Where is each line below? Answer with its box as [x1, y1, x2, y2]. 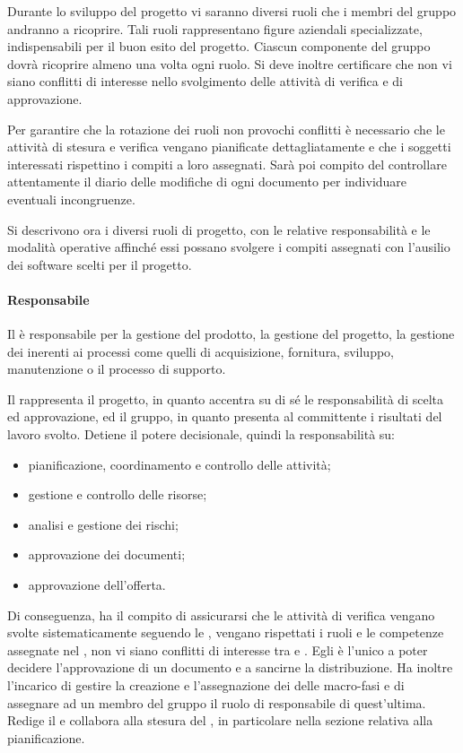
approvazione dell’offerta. [28, 576, 166, 594]
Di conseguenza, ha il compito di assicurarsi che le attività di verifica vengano [7, 605, 435, 624]
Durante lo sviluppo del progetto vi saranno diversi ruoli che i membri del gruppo [7, 2, 457, 20]
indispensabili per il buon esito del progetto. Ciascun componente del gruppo [7, 37, 431, 56]
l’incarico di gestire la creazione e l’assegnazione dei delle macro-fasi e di [7, 676, 405, 695]
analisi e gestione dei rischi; [28, 515, 179, 533]
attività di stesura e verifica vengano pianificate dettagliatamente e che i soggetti [7, 137, 451, 156]
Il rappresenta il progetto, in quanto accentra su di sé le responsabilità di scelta [7, 389, 443, 408]
